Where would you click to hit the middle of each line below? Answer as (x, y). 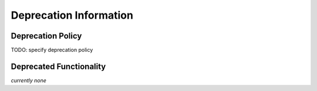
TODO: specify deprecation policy (52, 50)
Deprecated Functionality (58, 66)
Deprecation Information (72, 15)
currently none (29, 80)
